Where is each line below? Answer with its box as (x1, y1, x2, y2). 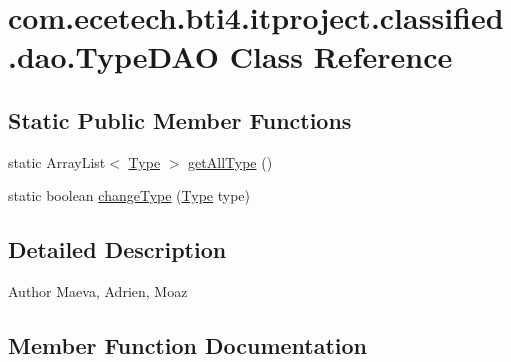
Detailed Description (8, 234, 227, 265)
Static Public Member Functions (8, 104, 352, 135)
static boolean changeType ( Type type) (8, 185, 250, 206)
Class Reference (229, 36, 453, 77)
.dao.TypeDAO (8, 36, 219, 77)
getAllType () (188, 151, 273, 172)
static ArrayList (8, 151, 106, 172)
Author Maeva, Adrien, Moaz (8, 281, 188, 302)
